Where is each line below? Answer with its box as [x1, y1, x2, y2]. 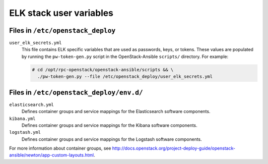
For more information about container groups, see [9, 145, 111, 151]
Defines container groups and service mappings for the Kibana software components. [21, 122, 198, 128]
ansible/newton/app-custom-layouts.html [9, 152, 94, 158]
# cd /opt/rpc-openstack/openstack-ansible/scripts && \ [32, 67, 174, 72]
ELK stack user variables [9, 7, 114, 18]
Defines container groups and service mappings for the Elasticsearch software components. [21, 109, 210, 114]
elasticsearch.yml [9, 102, 54, 108]
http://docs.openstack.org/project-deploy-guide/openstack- [112, 145, 236, 151]
